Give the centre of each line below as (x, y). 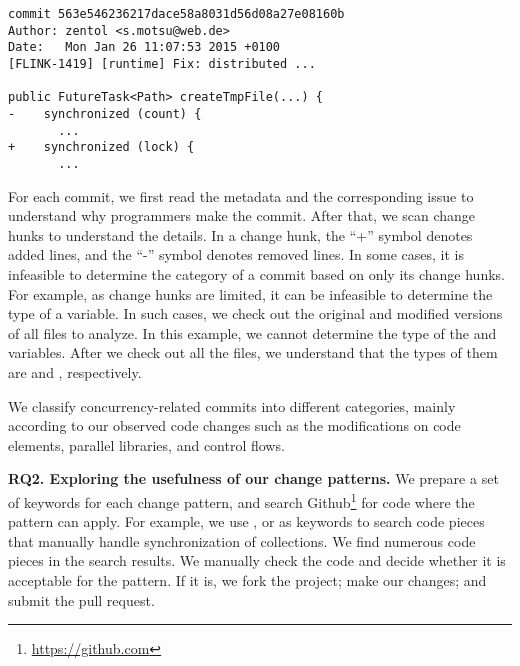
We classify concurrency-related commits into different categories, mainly (232, 405)
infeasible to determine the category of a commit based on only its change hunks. (256, 273)
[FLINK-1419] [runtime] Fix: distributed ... (162, 63)
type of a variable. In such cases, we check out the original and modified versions (255, 313)
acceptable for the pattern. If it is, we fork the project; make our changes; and (247, 579)
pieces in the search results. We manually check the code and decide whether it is (257, 560)
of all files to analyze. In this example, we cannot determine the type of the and (252, 332)
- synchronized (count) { (105, 113)
